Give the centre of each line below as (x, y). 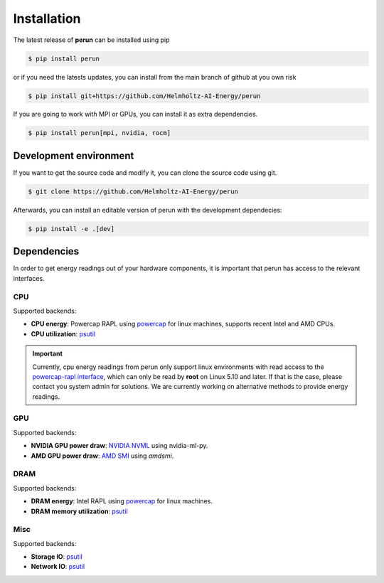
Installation (47, 18)
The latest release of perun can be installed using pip (91, 40)
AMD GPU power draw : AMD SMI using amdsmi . (102, 456)
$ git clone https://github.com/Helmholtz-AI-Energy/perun (133, 191)
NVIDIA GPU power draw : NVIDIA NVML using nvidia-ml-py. (119, 446)
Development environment (74, 155)
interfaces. (29, 278)
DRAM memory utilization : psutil (79, 511)
